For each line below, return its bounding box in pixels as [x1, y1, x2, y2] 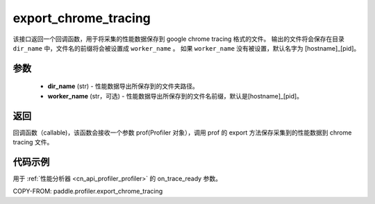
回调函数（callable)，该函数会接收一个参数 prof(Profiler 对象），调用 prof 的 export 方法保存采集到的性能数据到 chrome [12, 128, 352, 137]
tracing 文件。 [12, 138, 53, 146]
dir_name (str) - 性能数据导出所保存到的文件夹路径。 [47, 82, 199, 90]
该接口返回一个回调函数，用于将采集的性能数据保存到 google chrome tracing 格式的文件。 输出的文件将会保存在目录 [12, 35, 345, 43]
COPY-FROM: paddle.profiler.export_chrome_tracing [12, 187, 163, 196]
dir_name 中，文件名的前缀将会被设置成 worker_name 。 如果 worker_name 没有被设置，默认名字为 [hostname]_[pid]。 [12, 44, 360, 52]
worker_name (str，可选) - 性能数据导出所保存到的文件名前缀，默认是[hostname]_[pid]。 [47, 92, 303, 100]
